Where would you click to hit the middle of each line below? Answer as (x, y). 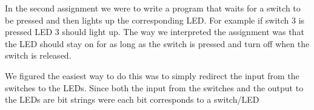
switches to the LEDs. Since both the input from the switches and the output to (154, 87)
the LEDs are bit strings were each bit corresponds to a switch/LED (132, 99)
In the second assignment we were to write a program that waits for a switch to (153, 8)
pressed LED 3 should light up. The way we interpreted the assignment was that (155, 32)
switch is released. (38, 55)
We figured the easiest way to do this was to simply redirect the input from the (152, 75)
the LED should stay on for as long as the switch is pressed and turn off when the (157, 43)
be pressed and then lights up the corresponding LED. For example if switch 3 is (155, 20)
